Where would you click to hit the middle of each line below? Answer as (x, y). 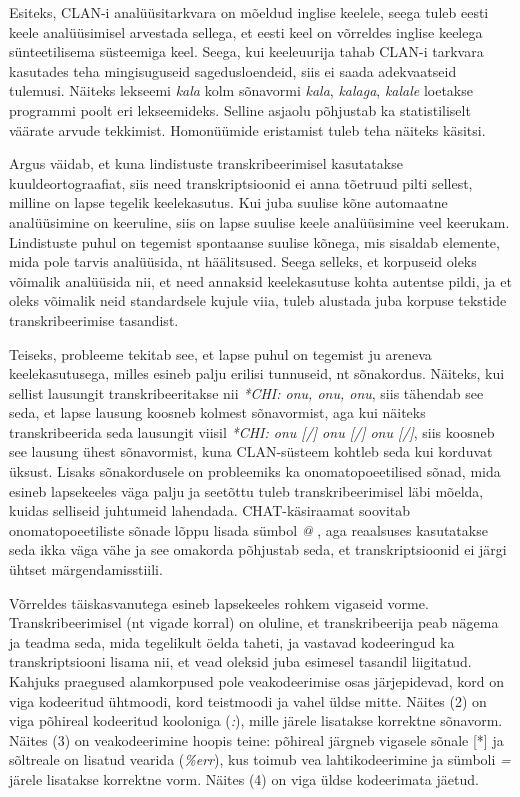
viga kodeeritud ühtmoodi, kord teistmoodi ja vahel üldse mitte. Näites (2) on (248, 700)
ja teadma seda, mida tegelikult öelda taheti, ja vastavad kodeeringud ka (232, 641)
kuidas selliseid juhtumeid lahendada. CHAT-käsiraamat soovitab (210, 510)
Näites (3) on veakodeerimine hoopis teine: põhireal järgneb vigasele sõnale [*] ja (256, 739)
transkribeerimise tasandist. (94, 319)
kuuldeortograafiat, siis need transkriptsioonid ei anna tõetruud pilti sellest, (241, 182)
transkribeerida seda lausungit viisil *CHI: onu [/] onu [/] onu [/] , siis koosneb (252, 431)
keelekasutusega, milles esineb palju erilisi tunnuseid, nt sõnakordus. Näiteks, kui (257, 373)
